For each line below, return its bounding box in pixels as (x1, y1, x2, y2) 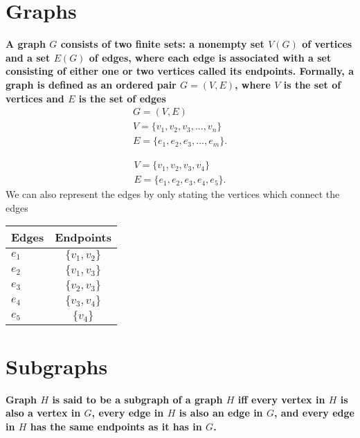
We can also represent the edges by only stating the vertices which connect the (6, 187, 340, 201)
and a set (6, 50, 51, 64)
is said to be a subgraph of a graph (52, 392, 223, 406)
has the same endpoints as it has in (30, 419, 202, 433)
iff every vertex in (237, 392, 325, 406)
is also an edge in (179, 405, 263, 420)
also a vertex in (6, 405, 81, 420)
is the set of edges (78, 91, 166, 105)
